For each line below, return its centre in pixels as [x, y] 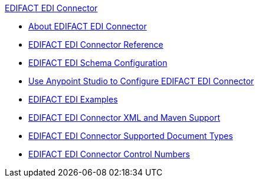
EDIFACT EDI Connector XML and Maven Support [124, 118]
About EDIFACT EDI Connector [88, 26]
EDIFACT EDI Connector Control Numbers [109, 154]
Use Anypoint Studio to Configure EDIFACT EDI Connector [141, 81]
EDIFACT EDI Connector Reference [96, 44]
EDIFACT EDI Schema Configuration [98, 63]
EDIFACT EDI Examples [73, 99]
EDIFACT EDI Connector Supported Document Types [131, 136]
